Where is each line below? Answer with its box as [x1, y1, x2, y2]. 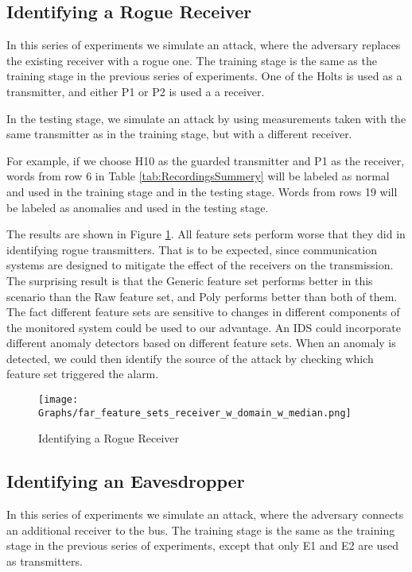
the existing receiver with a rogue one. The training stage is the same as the [6, 52, 377, 68]
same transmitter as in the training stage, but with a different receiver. [6, 126, 352, 142]
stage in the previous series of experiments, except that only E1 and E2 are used [6, 537, 398, 554]
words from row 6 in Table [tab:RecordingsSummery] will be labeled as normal [6, 168, 390, 184]
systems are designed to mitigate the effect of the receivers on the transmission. [6, 257, 394, 273]
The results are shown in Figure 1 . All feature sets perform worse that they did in [6, 226, 406, 242]
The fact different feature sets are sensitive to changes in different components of [6, 303, 400, 320]
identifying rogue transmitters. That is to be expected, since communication [6, 241, 377, 257]
